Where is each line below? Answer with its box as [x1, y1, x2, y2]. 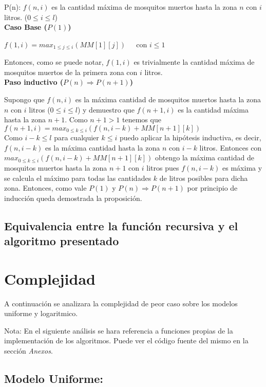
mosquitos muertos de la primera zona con [4, 66, 138, 77]
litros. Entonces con [199, 142, 262, 153]
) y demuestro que [77, 104, 135, 115]
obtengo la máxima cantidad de [155, 152, 254, 163]
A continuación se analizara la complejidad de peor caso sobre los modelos [4, 298, 238, 308]
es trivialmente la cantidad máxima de [134, 57, 255, 67]
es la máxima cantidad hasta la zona [45, 142, 160, 153]
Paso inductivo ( [4, 77, 64, 87]
